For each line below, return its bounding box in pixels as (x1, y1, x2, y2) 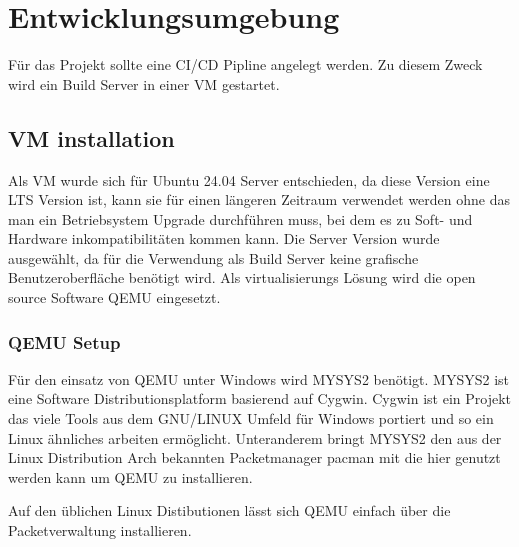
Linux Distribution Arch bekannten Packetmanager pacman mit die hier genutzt (8, 447, 501, 468)
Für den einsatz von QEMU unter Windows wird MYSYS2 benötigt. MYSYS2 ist (8, 368, 510, 389)
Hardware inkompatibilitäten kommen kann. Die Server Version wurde (8, 228, 440, 249)
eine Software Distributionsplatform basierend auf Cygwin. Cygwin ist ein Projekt (8, 388, 512, 409)
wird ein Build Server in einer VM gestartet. (8, 73, 280, 94)
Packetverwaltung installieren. (8, 520, 192, 541)
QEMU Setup (8, 329, 121, 354)
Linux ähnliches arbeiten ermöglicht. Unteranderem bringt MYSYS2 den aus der (8, 427, 502, 448)
